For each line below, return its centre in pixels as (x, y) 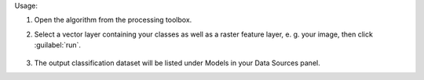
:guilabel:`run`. (58, 45)
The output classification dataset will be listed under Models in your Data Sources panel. (177, 63)
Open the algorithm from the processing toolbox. (113, 20)
